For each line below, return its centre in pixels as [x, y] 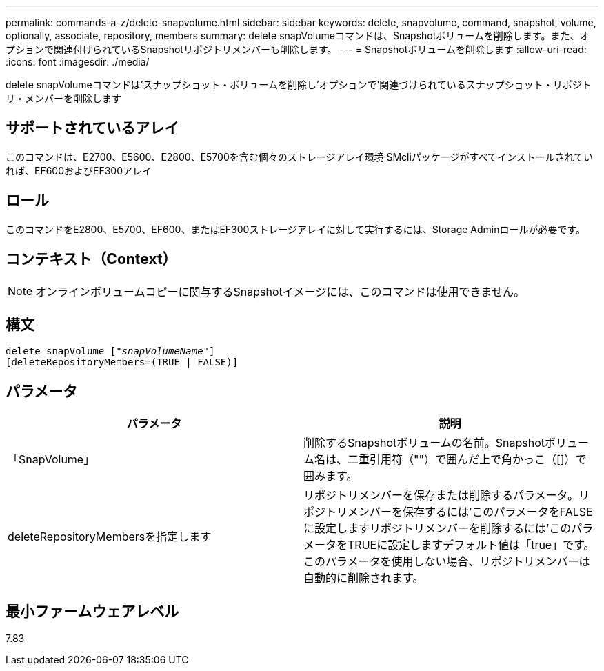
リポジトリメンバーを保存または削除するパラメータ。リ [447, 495]
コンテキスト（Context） [91, 259]
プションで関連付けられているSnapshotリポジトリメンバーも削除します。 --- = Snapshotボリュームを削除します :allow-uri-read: [296, 49]
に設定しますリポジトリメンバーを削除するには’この [437, 529]
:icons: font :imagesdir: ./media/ [78, 62]
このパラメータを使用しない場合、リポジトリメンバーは [447, 562]
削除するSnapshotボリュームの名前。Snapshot [424, 443]
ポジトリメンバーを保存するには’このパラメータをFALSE [448, 512]
